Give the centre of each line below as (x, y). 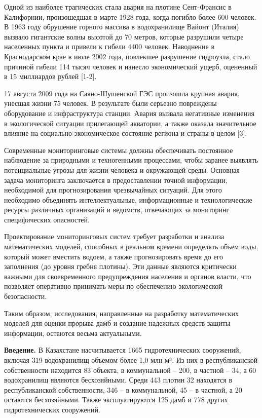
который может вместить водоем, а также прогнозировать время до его (114, 256)
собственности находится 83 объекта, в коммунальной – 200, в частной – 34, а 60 (130, 370)
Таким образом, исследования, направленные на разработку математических (121, 313)
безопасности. (26, 296)
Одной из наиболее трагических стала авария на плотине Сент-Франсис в (118, 7)
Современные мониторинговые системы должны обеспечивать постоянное (119, 150)
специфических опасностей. (47, 219)
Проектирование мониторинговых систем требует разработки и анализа (114, 236)
